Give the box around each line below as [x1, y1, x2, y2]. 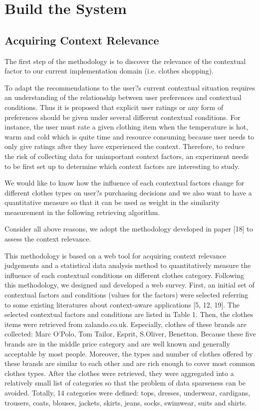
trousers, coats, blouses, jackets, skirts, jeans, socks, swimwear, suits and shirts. [4, 397, 247, 407]
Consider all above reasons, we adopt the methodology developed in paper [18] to [4, 223, 253, 234]
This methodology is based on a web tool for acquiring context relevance [4, 250, 227, 260]
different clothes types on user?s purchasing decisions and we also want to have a [4, 187, 252, 197]
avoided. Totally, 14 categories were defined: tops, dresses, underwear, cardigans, [4, 387, 251, 397]
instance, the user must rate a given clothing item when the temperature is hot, [4, 121, 249, 132]
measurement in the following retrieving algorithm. [4, 206, 160, 217]
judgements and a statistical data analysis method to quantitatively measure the [4, 260, 251, 270]
